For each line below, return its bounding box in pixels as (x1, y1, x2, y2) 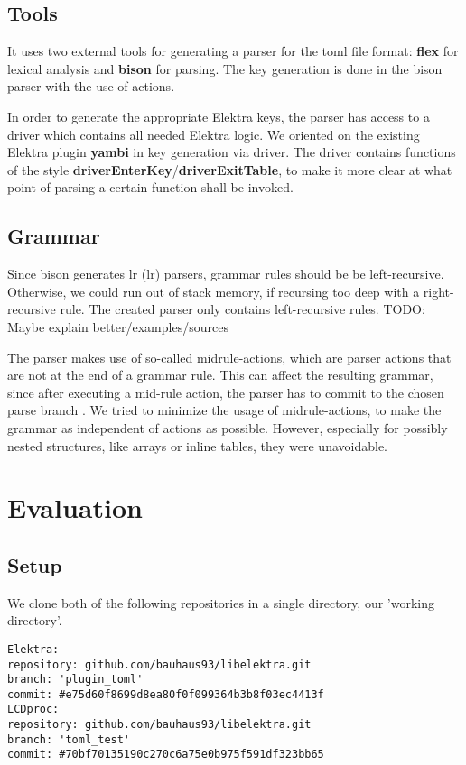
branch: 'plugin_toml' (7, 673, 144, 687)
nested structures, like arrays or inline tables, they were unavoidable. (7, 436, 388, 455)
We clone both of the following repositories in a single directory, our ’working (7, 593, 435, 612)
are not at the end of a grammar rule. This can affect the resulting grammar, (7, 365, 433, 384)
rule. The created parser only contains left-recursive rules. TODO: (60, 300, 425, 318)
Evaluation (7, 489, 143, 526)
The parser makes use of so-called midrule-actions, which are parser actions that (7, 347, 452, 366)
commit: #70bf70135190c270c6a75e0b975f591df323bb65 (7, 748, 324, 761)
